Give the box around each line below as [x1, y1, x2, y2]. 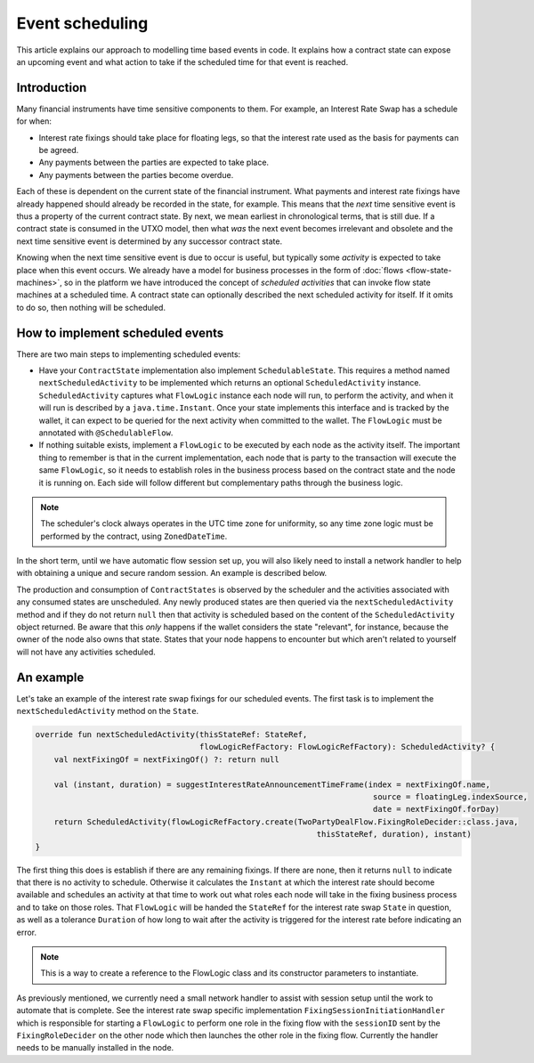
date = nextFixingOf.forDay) [372, 804, 500, 815]
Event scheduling [16, 13, 149, 33]
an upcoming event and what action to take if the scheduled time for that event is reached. [16, 56, 349, 67]
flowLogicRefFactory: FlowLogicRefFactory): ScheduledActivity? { [198, 742, 496, 752]
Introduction [16, 80, 87, 95]
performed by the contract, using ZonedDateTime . [40, 531, 228, 541]
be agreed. [38, 145, 79, 156]
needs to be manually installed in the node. [16, 1043, 174, 1053]
